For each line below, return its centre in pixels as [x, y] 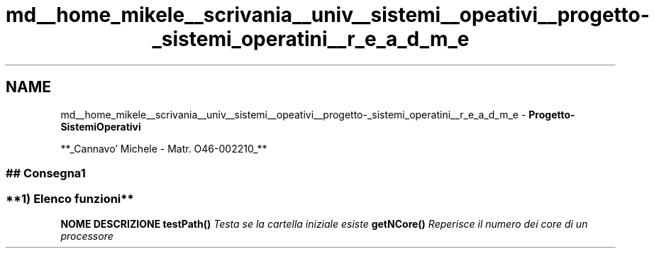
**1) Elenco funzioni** [70, 199]
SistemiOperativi [101, 126]
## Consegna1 [46, 173]
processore [87, 236]
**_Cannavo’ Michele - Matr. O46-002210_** [164, 148]
